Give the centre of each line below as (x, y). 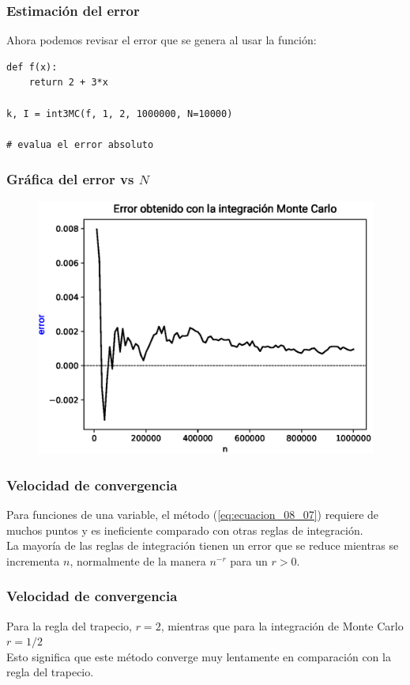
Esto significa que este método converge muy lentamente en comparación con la (199, 656)
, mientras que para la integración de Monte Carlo (282, 625)
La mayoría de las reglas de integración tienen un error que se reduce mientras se (203, 545)
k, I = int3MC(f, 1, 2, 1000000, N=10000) (120, 114)
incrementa (33, 560)
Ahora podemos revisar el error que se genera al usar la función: (162, 40)
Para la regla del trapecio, (69, 625)
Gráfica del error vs (70, 179)
